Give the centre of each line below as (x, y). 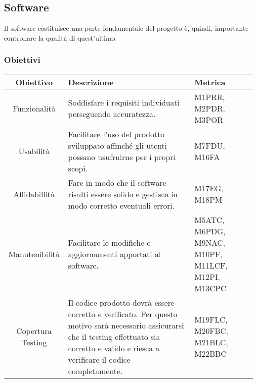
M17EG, (209, 188)
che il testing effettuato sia (114, 336)
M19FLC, (211, 320)
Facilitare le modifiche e (109, 242)
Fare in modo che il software (117, 182)
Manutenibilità (34, 254)
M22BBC (211, 354)
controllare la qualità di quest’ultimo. (61, 37)
